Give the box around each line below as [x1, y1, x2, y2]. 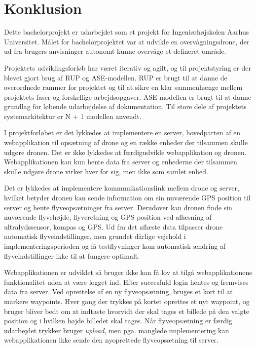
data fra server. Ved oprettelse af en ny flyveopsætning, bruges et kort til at [4, 286, 233, 297]
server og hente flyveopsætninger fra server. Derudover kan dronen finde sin [4, 202, 232, 212]
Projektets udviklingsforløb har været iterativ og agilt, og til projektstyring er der [4, 62, 251, 73]
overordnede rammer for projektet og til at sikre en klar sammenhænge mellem [4, 82, 243, 92]
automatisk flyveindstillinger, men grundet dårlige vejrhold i [4, 231, 186, 241]
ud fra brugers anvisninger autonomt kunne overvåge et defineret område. [4, 46, 226, 56]
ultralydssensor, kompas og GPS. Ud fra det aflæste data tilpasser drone [4, 221, 223, 232]
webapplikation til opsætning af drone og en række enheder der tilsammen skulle [4, 137, 248, 148]
